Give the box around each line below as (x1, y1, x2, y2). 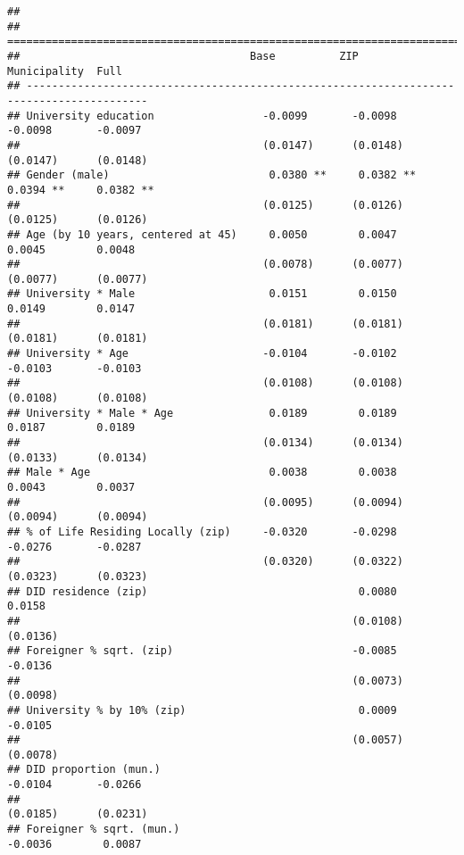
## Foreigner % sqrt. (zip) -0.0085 (7, 644, 397, 658)
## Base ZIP (7, 49, 359, 62)
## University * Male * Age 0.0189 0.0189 (7, 406, 397, 419)
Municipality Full (7, 64, 122, 78)
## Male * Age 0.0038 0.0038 (7, 466, 397, 479)
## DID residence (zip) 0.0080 (7, 585, 397, 598)
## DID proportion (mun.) (7, 763, 161, 776)
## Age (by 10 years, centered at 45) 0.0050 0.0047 (7, 228, 397, 241)
